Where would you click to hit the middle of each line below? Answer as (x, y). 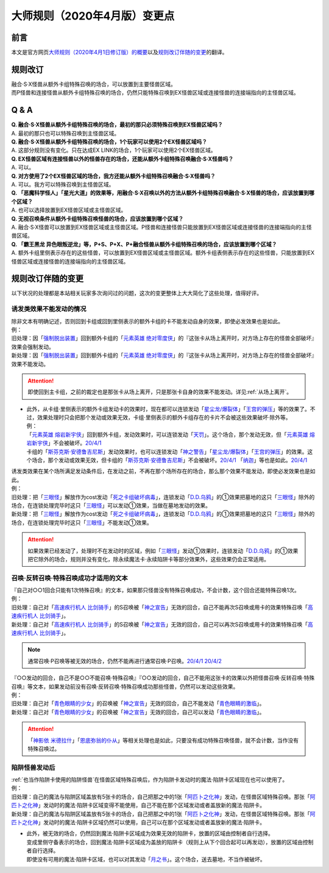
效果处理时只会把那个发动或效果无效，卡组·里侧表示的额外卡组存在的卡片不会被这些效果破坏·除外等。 (164, 417)
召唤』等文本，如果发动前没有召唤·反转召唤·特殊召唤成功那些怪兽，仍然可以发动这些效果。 (125, 686)
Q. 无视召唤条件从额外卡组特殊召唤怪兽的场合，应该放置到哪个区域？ (97, 218)
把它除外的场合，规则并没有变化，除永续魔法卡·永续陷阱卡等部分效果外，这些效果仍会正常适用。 (149, 559)
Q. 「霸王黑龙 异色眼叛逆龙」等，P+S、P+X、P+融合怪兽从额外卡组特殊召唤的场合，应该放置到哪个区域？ (144, 244)
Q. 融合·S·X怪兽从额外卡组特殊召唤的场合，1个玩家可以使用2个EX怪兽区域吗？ (109, 142)
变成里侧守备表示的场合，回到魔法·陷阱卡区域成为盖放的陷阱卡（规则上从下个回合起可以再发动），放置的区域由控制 (170, 842)
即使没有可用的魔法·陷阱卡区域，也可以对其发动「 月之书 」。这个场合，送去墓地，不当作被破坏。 (146, 859)
